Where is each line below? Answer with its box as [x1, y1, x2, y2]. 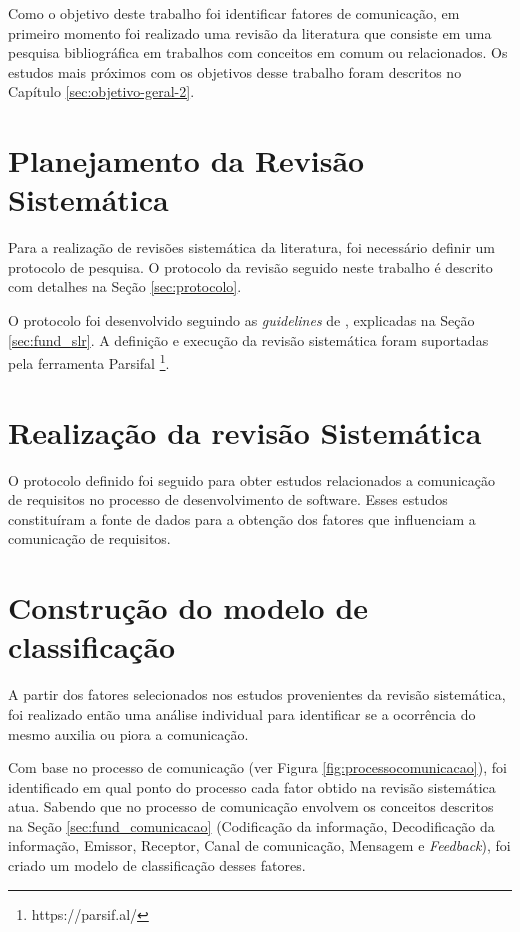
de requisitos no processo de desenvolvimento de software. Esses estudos [8, 489, 448, 510]
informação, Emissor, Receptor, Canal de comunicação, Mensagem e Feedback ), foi [8, 835, 511, 856]
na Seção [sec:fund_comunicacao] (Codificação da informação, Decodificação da [8, 815, 495, 836]
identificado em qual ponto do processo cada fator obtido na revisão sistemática [8, 776, 496, 797]
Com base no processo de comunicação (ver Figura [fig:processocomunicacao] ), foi [8, 757, 507, 778]
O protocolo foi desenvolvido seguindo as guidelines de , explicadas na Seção [8, 310, 475, 331]
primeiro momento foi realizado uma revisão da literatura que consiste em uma [8, 22, 492, 43]
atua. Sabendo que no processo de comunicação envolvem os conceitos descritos [8, 796, 494, 817]
